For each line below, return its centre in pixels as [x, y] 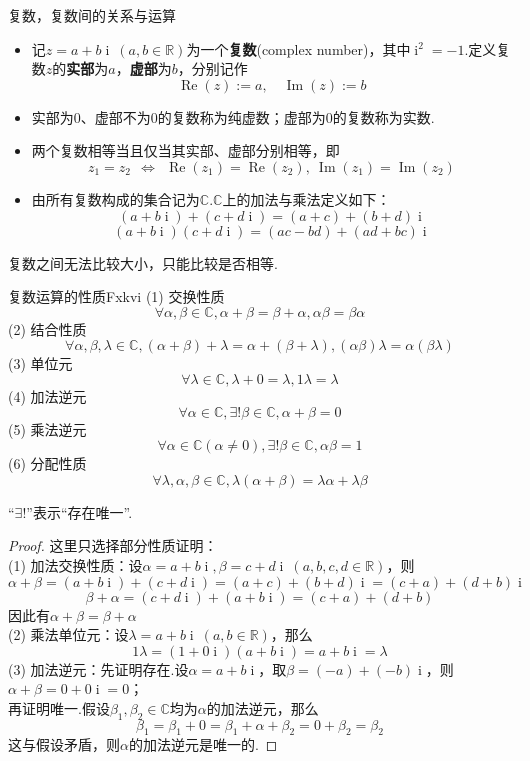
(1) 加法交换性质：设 [75, 564]
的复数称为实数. [383, 116]
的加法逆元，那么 [262, 707]
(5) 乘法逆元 [47, 428]
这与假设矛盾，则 [64, 744]
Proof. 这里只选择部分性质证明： [113, 545]
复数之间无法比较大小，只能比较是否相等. [143, 262]
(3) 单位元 [40, 363]
